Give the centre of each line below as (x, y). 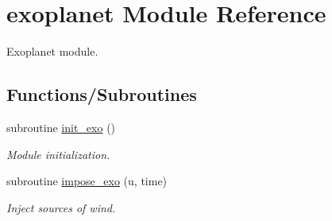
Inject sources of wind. (61, 207)
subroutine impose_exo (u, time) (87, 181)
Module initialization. (58, 154)
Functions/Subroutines (102, 94)
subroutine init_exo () (61, 127)
